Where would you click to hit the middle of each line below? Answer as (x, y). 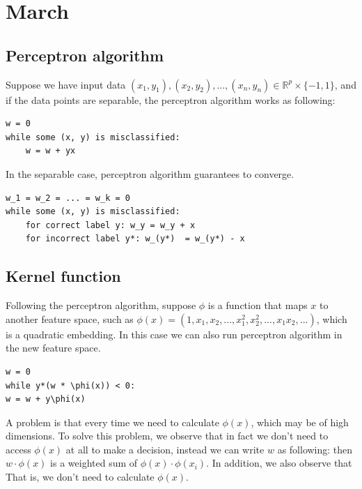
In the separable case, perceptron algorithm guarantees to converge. (150, 173)
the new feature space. (53, 348)
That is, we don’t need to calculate (80, 477)
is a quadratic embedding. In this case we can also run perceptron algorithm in (174, 334)
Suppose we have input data (66, 84)
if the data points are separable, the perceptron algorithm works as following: (171, 99)
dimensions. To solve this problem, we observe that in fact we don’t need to (167, 436)
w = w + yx (50, 151)
